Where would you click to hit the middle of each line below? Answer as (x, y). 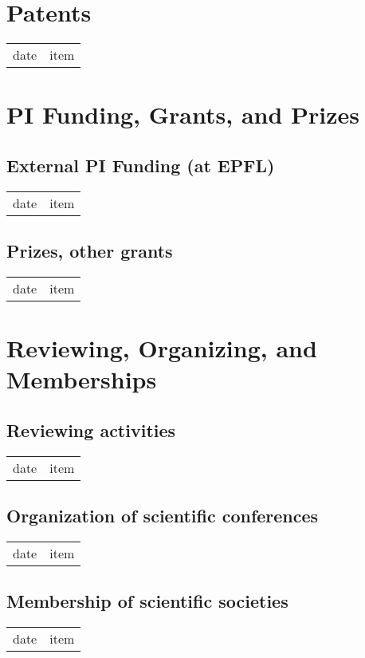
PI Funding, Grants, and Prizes (183, 114)
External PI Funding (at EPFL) (141, 165)
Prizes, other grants (90, 251)
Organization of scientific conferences (163, 516)
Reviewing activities (91, 429)
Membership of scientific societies (147, 601)
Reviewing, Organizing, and (162, 348)
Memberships (82, 379)
